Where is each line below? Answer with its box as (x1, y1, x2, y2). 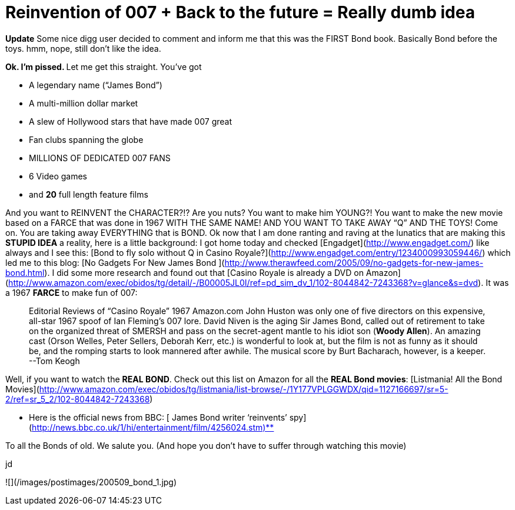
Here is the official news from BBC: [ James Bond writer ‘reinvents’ (29, 412, 287, 422)
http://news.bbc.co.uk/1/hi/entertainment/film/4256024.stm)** (32, 422, 274, 432)
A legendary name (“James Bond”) (29, 79, 162, 90)
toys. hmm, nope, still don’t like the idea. (5, 43, 161, 54)
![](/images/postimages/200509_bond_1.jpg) (5, 476, 177, 487)
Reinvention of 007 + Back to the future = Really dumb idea (5, 2, 475, 22)
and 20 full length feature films (29, 189, 148, 199)
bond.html (5, 267, 45, 278)
